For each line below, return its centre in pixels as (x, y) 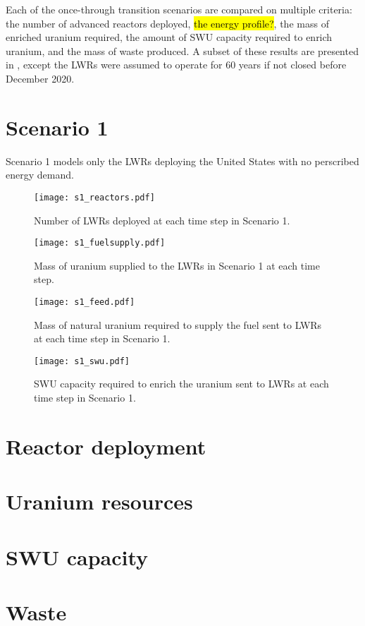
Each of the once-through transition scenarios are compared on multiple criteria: (179, 9)
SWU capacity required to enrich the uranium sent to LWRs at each (181, 384)
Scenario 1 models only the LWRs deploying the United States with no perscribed (182, 161)
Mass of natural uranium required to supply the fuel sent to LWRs (178, 324)
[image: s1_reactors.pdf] (94, 197)
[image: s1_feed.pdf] (85, 302)
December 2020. (40, 78)
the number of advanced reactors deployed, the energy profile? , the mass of (167, 23)
